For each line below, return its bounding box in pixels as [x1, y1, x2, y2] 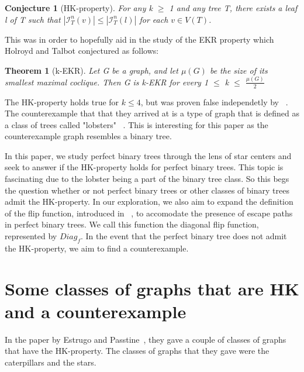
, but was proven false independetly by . [140, 95, 288, 108]
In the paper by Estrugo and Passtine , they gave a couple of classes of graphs [5, 333, 286, 345]
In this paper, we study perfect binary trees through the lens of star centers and [5, 149, 292, 161]
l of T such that [5, 13, 61, 25]
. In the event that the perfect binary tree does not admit [81, 230, 287, 242]
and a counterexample [5, 299, 186, 323]
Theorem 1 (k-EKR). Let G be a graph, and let [5, 64, 178, 76]
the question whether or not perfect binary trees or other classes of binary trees [5, 184, 289, 196]
